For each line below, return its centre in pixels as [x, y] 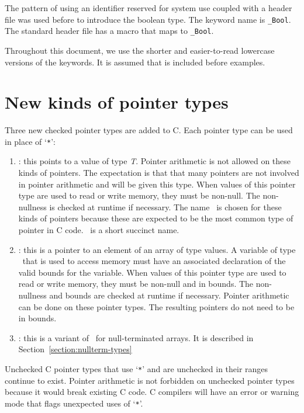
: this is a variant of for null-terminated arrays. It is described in [136, 337]
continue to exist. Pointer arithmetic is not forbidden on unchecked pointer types [150, 380]
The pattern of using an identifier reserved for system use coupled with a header [148, 8]
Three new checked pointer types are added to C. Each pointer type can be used [149, 130]
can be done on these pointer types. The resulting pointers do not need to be [156, 306]
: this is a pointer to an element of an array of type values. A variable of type [157, 249]
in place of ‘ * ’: [30, 141]
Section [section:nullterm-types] [75, 349]
